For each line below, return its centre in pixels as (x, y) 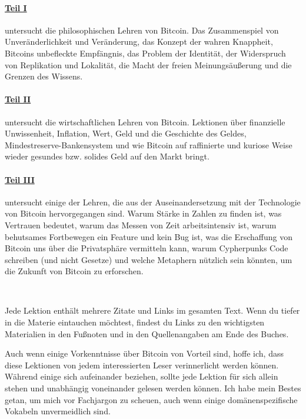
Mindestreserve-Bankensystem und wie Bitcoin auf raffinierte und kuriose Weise (149, 144)
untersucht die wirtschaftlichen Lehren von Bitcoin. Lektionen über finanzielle (145, 122)
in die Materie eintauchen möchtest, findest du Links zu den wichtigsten (135, 322)
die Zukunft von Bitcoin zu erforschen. (74, 271)
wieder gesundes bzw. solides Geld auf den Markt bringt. (107, 156)
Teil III (20, 179)
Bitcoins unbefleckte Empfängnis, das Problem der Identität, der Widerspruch (145, 53)
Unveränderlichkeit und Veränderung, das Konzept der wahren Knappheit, (139, 41)
